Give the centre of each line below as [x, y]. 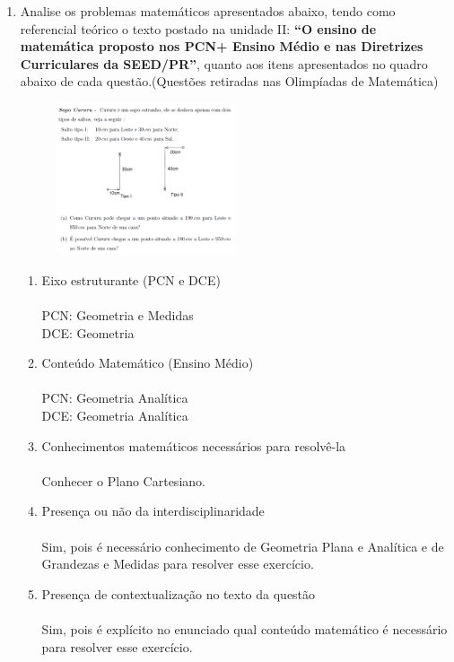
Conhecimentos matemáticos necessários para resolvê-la [194, 445]
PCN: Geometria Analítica [115, 398]
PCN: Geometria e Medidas [118, 315]
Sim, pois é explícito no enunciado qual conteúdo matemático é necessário [244, 629]
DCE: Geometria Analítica [115, 416]
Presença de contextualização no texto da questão [179, 593]
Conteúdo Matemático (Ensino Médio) [148, 363]
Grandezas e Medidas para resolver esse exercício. [178, 564]
